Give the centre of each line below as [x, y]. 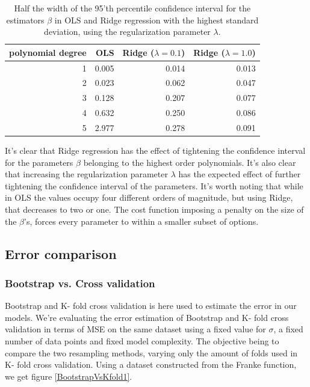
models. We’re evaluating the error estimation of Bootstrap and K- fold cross [147, 317]
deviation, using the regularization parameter [127, 32]
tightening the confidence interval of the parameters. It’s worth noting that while [154, 185]
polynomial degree [48, 52]
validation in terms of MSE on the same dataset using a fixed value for [135, 329]
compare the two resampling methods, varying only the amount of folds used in [151, 352]
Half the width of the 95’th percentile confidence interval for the [132, 8]
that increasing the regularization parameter [86, 174]
